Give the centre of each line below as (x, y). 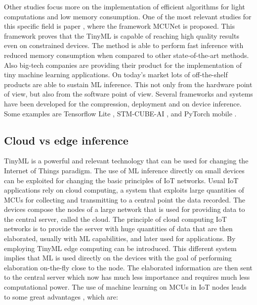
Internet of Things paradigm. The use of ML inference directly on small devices (124, 170)
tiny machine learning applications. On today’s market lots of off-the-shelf (116, 75)
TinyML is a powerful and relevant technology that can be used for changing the (126, 161)
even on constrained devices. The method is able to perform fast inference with (124, 45)
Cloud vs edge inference (66, 140)
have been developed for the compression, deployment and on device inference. (123, 103)
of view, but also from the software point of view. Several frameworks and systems (128, 94)
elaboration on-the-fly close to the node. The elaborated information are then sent (128, 267)
